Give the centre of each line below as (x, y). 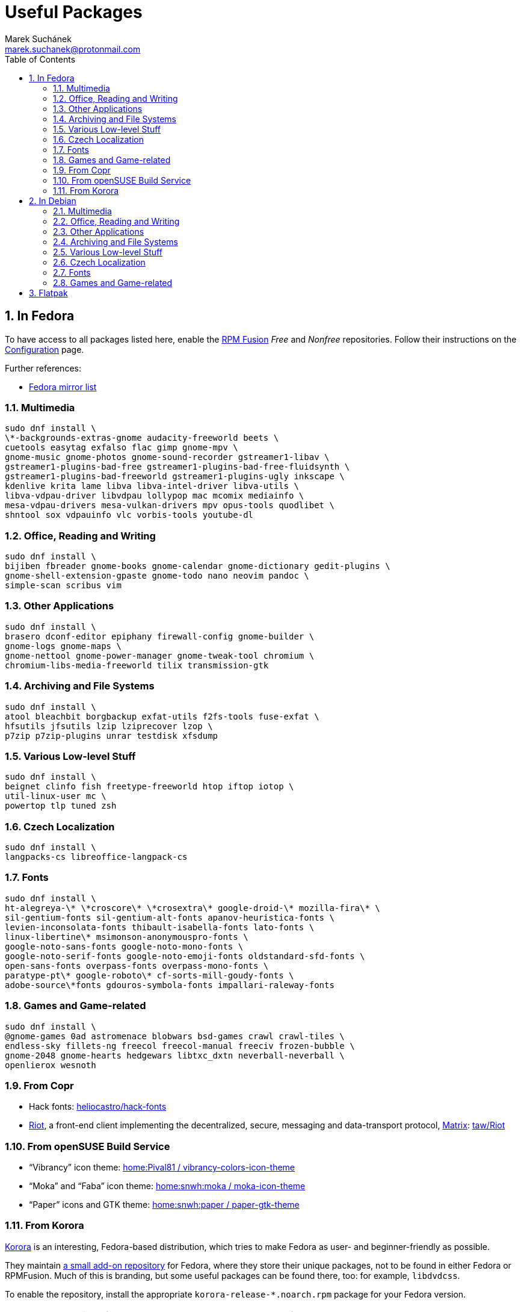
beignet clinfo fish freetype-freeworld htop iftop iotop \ (150, 787)
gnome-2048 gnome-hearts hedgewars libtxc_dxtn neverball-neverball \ (175, 1055)
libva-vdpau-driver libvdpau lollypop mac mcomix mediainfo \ (155, 496)
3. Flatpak (48, 293)
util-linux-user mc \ (56, 796)
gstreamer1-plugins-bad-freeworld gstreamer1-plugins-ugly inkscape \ (175, 477)
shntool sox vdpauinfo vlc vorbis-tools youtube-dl (129, 515)
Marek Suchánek (38, 39)
